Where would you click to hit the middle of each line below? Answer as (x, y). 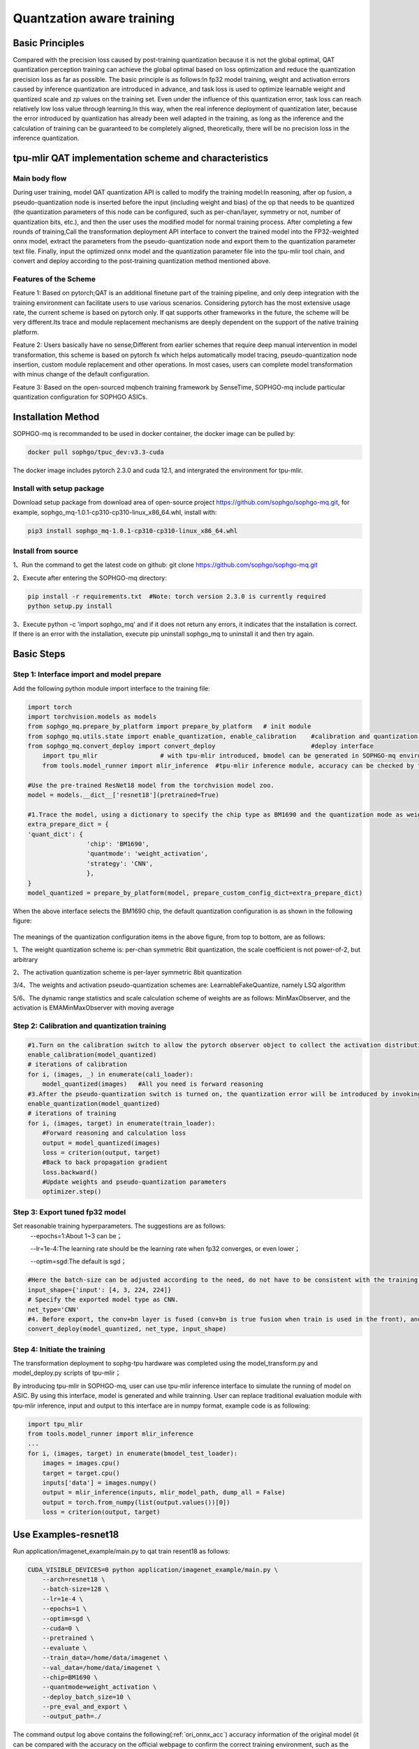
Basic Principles (49, 43)
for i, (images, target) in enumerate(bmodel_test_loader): (133, 1453)
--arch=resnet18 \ (74, 1579)
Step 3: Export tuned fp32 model (69, 1212)
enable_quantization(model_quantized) (94, 1103)
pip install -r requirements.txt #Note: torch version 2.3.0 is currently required (177, 596)
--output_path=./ (72, 1716)
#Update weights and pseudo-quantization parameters (134, 1182)
